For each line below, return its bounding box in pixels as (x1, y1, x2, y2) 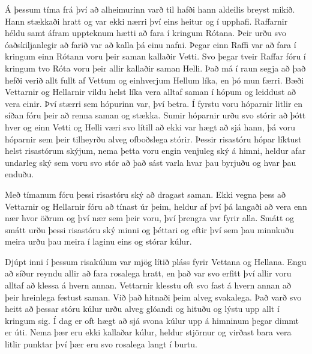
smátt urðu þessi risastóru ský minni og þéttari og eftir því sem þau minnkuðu (5, 223, 294, 236)
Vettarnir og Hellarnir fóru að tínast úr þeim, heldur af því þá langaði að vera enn (5, 200, 307, 212)
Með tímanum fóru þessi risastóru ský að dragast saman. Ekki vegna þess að (5, 188, 286, 200)
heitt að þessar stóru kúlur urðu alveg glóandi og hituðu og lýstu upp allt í (5, 302, 280, 315)
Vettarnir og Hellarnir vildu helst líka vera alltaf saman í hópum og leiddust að (5, 85, 296, 98)
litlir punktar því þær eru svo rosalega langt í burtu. (5, 338, 197, 350)
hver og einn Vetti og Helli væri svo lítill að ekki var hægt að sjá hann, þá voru (5, 120, 296, 133)
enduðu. (5, 168, 34, 180)
